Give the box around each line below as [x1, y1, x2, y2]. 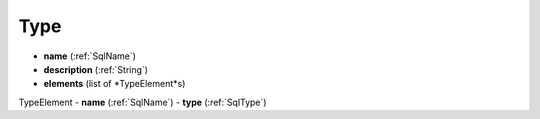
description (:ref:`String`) [43, 63, 149, 75]
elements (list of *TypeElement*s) [43, 78, 186, 90]
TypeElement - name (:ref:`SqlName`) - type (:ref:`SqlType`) [18, 96, 267, 108]
